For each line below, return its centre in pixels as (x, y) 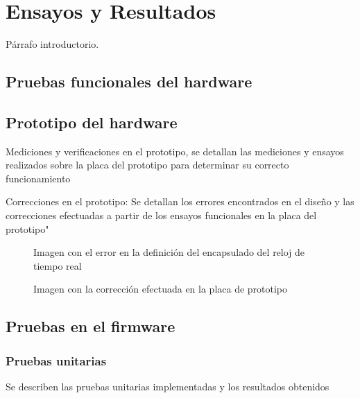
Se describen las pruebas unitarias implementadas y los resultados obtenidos (168, 387)
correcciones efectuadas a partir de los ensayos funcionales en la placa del (161, 215)
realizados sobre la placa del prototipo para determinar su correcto (147, 165)
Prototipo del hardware (92, 122)
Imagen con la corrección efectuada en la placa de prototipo (161, 289)
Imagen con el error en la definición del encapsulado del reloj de (169, 252)
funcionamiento (38, 178)
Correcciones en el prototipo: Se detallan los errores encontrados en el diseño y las (180, 201)
